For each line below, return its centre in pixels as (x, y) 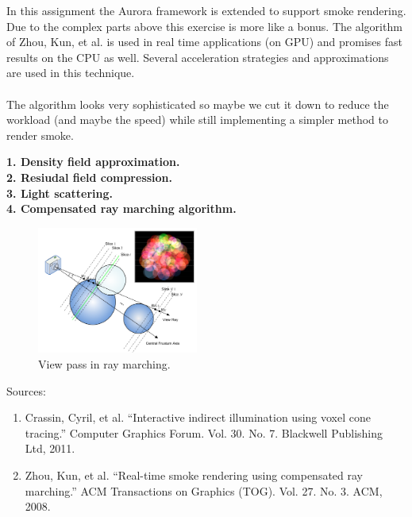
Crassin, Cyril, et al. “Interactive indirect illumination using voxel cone (198, 417)
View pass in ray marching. (104, 364)
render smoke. (40, 135)
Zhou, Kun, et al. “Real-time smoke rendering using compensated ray (194, 475)
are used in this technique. (71, 73)
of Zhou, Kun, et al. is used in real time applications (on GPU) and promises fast (205, 42)
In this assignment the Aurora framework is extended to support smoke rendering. (206, 10)
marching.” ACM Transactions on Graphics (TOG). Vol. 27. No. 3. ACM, (204, 490)
